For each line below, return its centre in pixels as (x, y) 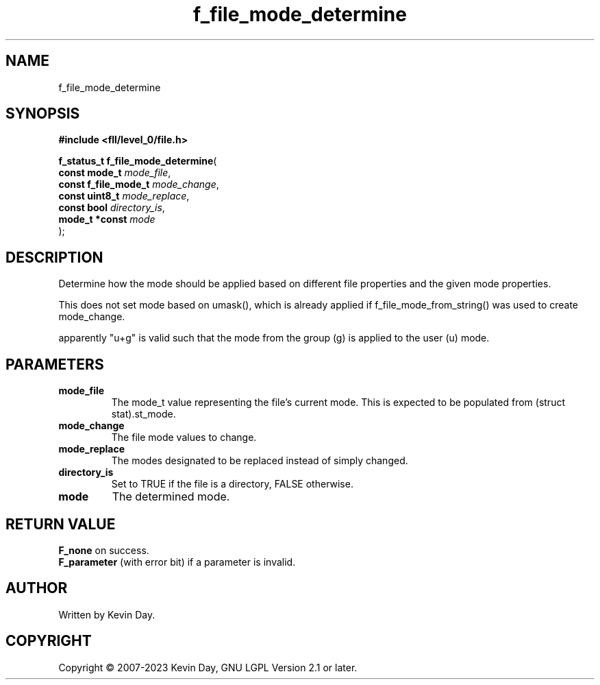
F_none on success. (104, 550)
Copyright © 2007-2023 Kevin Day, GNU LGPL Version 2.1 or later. (208, 667)
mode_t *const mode (107, 219)
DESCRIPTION (54, 257)
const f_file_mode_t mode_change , (139, 184)
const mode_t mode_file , (115, 173)
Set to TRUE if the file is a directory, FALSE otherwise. (232, 484)
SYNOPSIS (43, 114)
